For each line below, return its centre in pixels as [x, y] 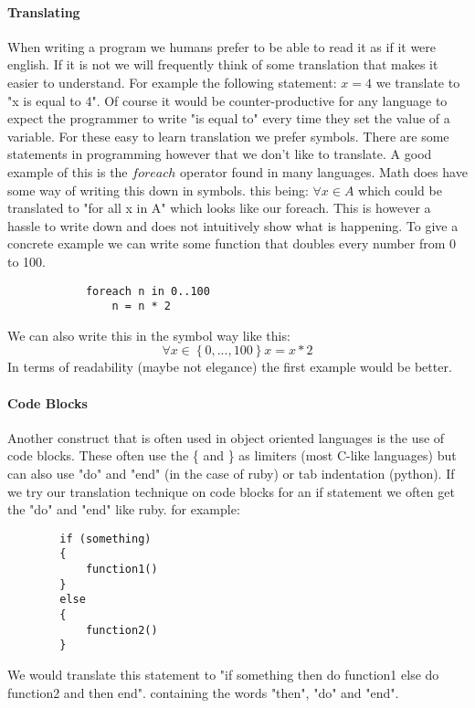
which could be [400, 190]
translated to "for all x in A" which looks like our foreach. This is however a [219, 208]
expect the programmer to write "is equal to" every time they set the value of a [229, 118]
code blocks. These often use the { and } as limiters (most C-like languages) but [232, 455]
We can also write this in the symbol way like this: [149, 335]
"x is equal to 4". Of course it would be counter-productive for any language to [227, 100]
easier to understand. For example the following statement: [172, 82]
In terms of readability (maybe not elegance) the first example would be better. [230, 367]
